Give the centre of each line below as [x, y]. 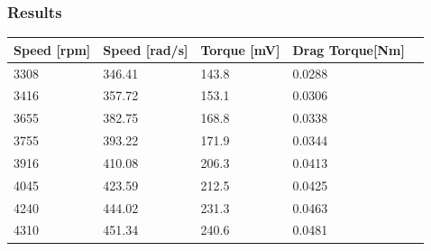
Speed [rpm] [52, 49]
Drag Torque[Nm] [348, 49]
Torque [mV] [240, 49]
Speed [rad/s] [146, 49]
